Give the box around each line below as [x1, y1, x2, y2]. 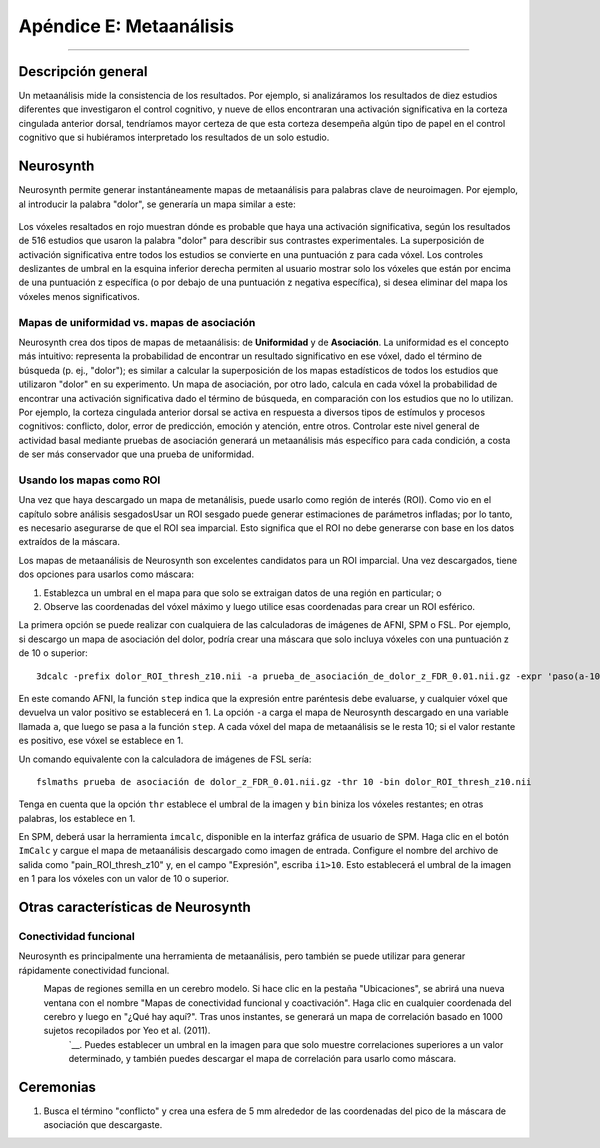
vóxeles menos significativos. [18, 290, 140, 302]
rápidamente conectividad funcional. [18, 964, 170, 976]
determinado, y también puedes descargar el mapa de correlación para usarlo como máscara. [68, 1053, 457, 1065]
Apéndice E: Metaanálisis [18, 15, 235, 37]
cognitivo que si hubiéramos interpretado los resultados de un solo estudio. [18, 131, 330, 144]
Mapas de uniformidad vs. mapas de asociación [18, 315, 256, 329]
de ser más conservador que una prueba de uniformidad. [18, 448, 255, 460]
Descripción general [18, 63, 148, 80]
